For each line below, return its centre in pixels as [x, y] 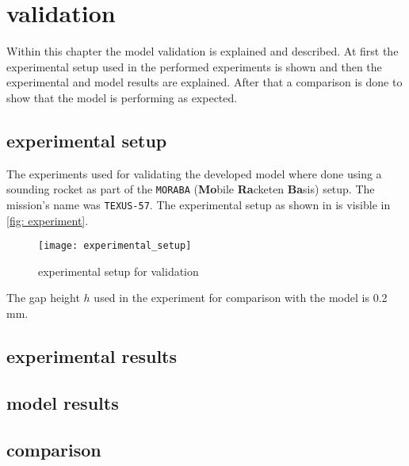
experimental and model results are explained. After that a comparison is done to [204, 82]
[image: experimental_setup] [115, 246]
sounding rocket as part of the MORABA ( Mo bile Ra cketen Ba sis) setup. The [191, 189]
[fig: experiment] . [48, 220]
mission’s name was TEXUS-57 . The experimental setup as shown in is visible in [199, 204]
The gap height [43, 298]
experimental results [92, 356]
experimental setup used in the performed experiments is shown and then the [194, 66]
